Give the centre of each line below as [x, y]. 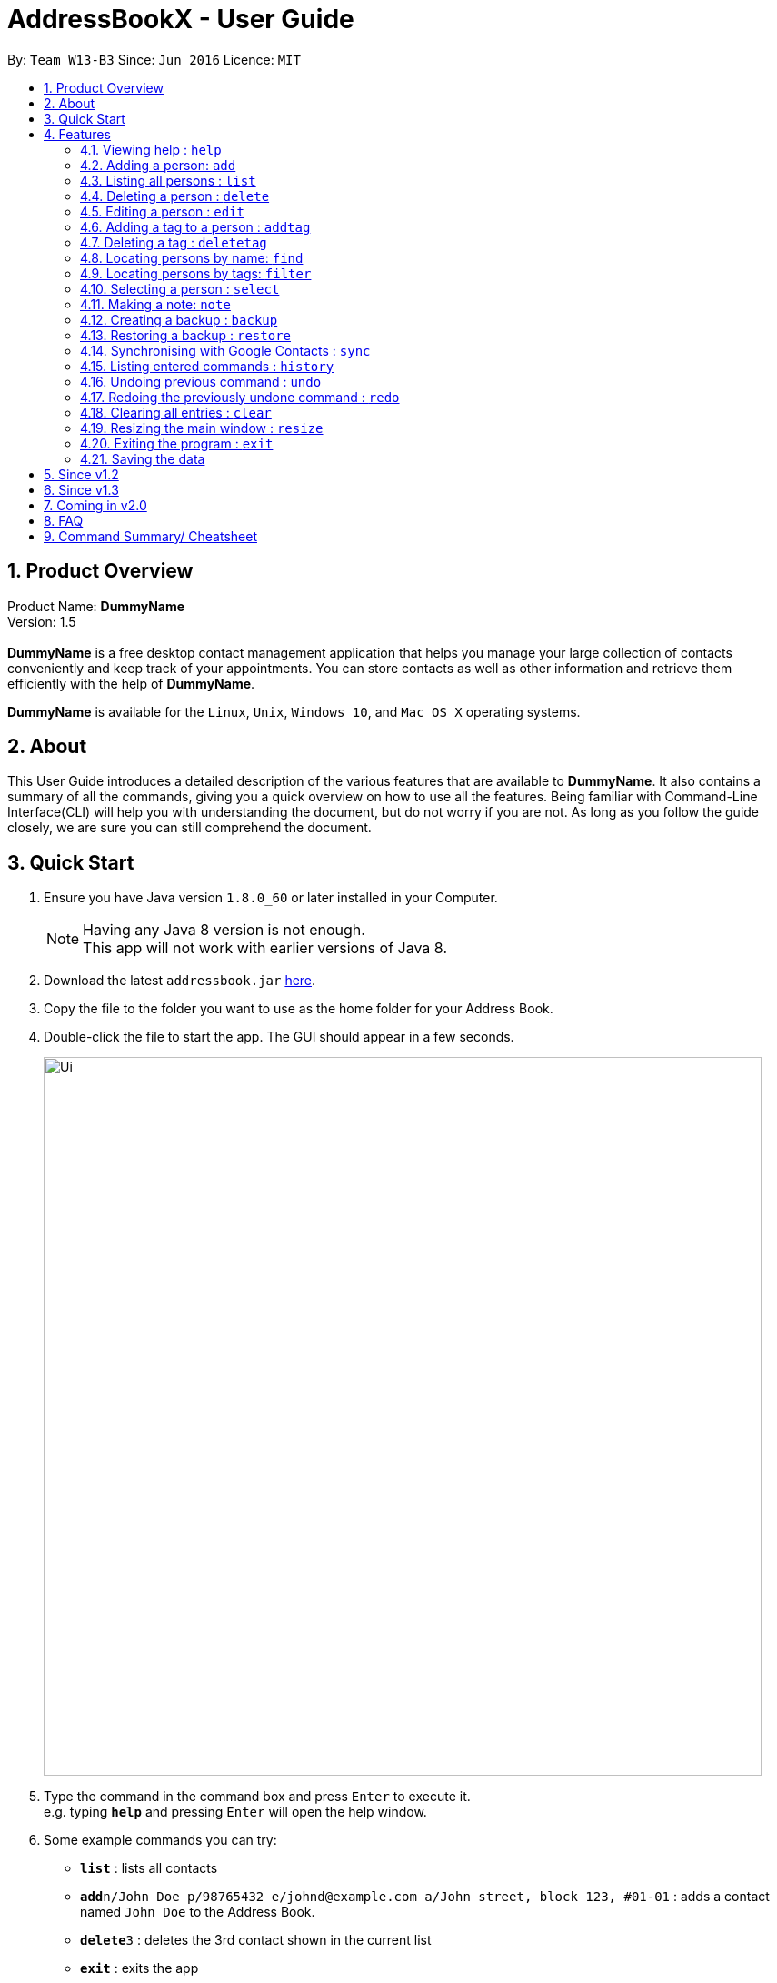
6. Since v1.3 [81, 489]
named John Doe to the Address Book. [198, 1912]
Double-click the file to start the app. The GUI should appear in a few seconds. [279, 1037]
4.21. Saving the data [143, 458]
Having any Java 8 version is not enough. [224, 930]
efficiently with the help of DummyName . [131, 683]
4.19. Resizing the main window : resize [202, 428]
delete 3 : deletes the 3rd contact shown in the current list [256, 1940]
